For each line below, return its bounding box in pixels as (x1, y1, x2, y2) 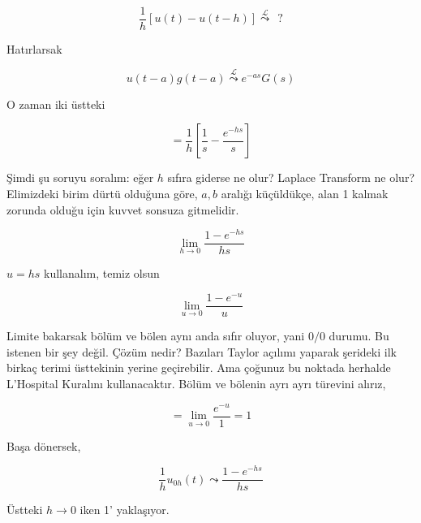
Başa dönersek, (6, 437, 81, 454)
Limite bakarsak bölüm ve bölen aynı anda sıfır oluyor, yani (6, 327, 305, 344)
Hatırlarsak (6, 41, 62, 58)
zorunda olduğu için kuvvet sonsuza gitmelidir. (6, 201, 239, 218)
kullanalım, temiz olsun (43, 265, 160, 282)
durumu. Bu (329, 327, 389, 344)
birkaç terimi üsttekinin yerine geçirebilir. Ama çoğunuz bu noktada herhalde (6, 359, 391, 376)
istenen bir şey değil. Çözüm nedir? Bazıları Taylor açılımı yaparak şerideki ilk (6, 343, 397, 360)
